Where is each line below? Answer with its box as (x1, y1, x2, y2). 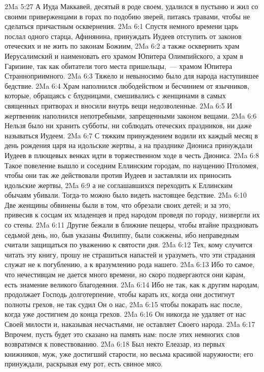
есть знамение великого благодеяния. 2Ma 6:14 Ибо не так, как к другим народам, (5, 279, 259, 289)
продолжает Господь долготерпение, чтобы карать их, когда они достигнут (5, 289, 235, 300)
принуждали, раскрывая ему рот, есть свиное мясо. (5, 358, 163, 369)
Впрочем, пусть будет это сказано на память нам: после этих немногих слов (5, 328, 240, 339)
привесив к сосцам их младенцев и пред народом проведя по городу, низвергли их (5, 209, 260, 220)
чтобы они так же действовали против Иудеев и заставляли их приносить (5, 170, 232, 180)
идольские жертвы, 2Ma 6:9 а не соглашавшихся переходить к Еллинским (5, 179, 233, 190)
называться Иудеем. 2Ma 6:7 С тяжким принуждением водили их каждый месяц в (5, 130, 258, 140)
